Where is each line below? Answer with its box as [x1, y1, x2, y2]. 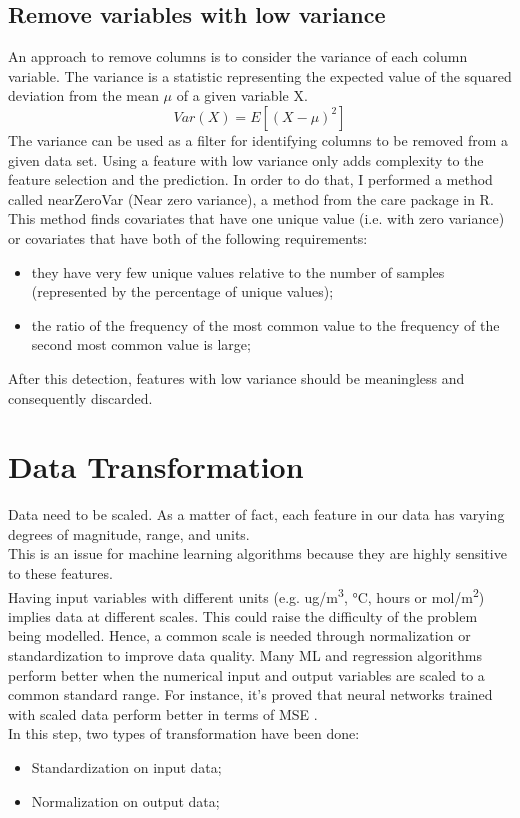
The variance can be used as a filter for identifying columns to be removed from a [8, 129, 509, 150]
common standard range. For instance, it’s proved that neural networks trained [8, 684, 493, 705]
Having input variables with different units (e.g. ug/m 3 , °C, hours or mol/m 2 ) [8, 583, 485, 607]
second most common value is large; [31, 334, 251, 355]
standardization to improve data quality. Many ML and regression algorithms [8, 645, 483, 666]
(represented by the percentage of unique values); [31, 281, 334, 302]
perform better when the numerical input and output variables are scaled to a [8, 664, 485, 685]
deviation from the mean [8, 85, 159, 106]
